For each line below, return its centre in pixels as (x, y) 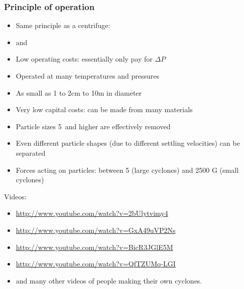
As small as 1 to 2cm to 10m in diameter (79, 92)
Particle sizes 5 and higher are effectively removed (93, 126)
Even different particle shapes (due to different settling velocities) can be (128, 143)
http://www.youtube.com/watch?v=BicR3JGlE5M (94, 247)
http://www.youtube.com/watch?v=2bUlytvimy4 (92, 213)
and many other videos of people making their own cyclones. (109, 280)
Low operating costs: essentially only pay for (84, 59)
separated (31, 153)
